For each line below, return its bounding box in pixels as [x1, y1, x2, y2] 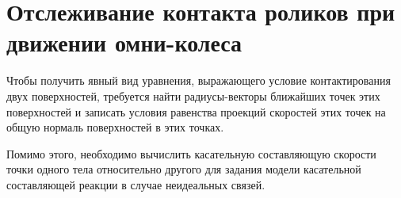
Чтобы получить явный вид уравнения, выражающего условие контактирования [6, 72, 391, 89]
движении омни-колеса [6, 26, 243, 59]
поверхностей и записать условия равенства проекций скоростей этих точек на [6, 103, 386, 120]
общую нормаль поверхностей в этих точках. [6, 119, 224, 135]
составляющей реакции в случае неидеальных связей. [6, 176, 265, 192]
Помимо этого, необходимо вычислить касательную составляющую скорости [6, 145, 376, 162]
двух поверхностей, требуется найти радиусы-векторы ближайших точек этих [6, 87, 380, 104]
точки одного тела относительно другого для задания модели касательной [6, 161, 361, 177]
